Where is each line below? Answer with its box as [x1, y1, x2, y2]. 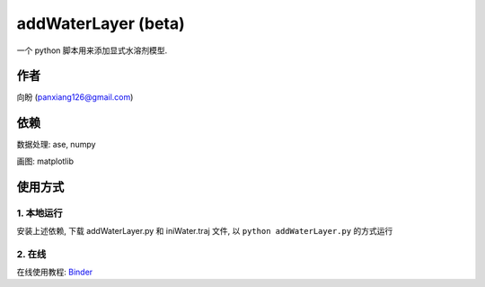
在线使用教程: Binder [16, 266, 93, 278]
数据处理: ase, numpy [16, 139, 96, 150]
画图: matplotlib [16, 156, 74, 166]
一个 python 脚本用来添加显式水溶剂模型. [16, 45, 168, 56]
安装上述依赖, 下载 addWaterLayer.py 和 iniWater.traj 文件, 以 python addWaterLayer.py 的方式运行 [16, 225, 393, 236]
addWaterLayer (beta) [16, 13, 186, 33]
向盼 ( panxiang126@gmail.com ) [16, 92, 134, 103]
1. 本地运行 [16, 207, 63, 220]
